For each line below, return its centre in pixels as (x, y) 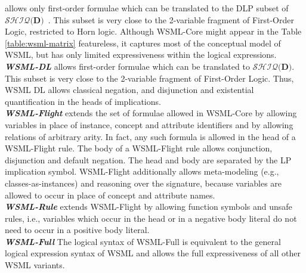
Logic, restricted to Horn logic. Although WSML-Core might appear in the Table (153, 31)
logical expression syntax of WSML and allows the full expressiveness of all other (153, 253)
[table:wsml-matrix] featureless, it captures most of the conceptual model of (143, 43)
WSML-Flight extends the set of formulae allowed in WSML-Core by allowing (151, 113)
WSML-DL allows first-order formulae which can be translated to (127, 66)
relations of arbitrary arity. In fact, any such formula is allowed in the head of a (150, 136)
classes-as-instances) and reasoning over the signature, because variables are (143, 183)
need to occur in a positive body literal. (77, 230)
